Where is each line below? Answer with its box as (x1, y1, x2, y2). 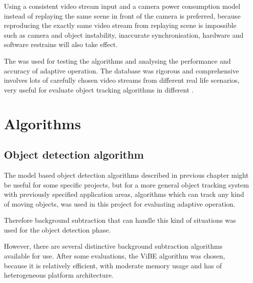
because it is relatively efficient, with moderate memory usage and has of (4, 260, 222, 270)
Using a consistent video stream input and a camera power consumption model (4, 1, 240, 11)
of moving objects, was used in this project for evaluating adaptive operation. (4, 198, 235, 209)
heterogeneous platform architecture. (4, 270, 114, 280)
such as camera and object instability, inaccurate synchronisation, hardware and (4, 29, 244, 40)
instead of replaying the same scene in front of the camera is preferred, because (4, 10, 241, 21)
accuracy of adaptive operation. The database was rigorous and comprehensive (4, 65, 239, 75)
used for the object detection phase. (4, 224, 111, 235)
